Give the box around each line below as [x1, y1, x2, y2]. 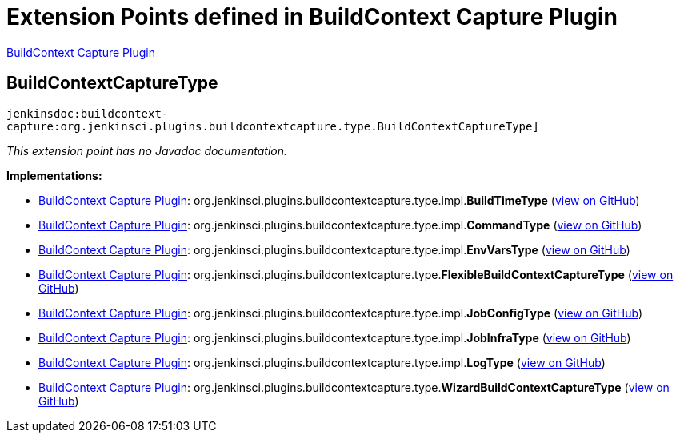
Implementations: [6, 168, 102, 182]
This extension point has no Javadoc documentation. [6, 143, 288, 158]
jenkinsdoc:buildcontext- [6, 106, 169, 120]
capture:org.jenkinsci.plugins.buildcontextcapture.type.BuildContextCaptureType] [6, 119, 539, 133]
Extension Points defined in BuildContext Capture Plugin [6, 3, 618, 30]
